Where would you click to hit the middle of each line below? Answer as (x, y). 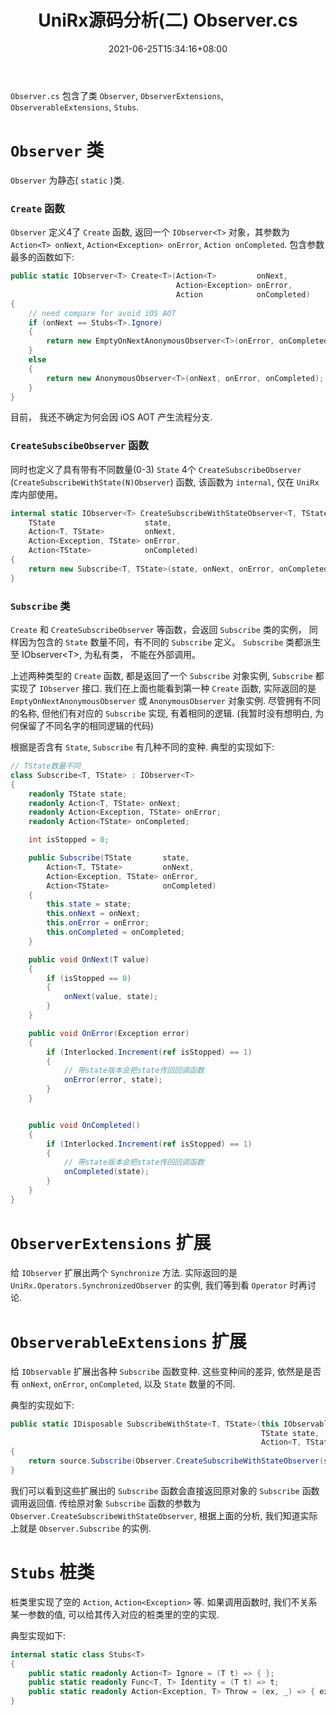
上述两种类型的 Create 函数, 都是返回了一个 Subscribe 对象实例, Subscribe (161, 676)
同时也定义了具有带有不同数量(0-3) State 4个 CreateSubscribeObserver (156, 469)
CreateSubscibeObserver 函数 (79, 446)
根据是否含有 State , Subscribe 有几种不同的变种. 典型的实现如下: (142, 747)
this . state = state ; (89, 904)
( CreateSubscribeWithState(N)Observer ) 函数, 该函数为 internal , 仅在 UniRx (165, 482)
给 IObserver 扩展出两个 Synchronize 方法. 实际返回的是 (124, 1272)
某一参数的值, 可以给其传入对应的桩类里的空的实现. (115, 1614)
